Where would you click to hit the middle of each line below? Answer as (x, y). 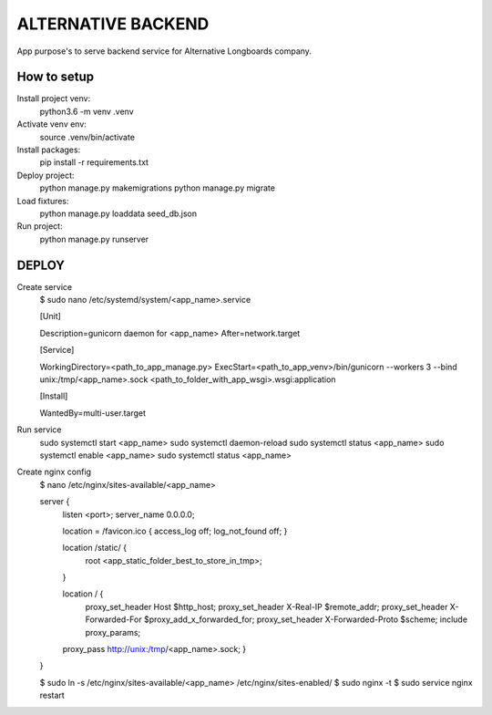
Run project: (40, 226)
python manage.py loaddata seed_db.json (118, 213)
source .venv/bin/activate (87, 137)
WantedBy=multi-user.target (92, 413)
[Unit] (50, 316)
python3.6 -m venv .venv (87, 111)
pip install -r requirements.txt (94, 162)
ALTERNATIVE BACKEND (113, 24)
